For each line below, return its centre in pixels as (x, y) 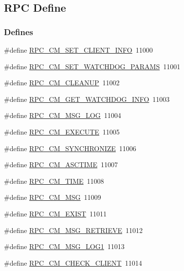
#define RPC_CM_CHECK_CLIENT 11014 (73, 262)
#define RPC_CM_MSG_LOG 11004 (63, 115)
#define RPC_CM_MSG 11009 (53, 197)
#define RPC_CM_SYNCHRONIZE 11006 (70, 148)
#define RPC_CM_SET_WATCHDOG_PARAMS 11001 (92, 66)
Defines (19, 31)
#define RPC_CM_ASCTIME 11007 (61, 165)
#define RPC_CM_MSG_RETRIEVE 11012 (73, 230)
